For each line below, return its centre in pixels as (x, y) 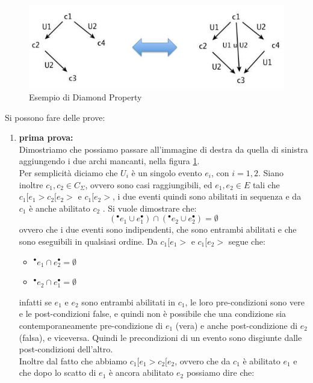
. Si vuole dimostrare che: (150, 208)
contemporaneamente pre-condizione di (91, 325)
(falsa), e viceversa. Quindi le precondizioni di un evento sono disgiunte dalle (160, 337)
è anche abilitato (60, 208)
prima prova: (46, 137)
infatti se (35, 302)
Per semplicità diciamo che (68, 172)
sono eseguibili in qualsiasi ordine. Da (88, 241)
